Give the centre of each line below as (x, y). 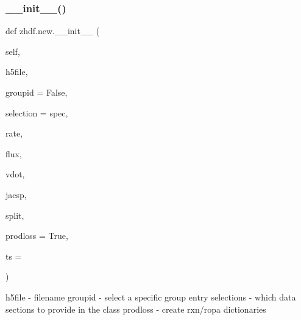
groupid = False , (37, 92)
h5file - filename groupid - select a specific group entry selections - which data (151, 297)
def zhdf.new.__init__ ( (53, 31)
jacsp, (16, 194)
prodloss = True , (37, 236)
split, (15, 215)
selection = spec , (37, 112)
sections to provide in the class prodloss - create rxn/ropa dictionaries (136, 309)
